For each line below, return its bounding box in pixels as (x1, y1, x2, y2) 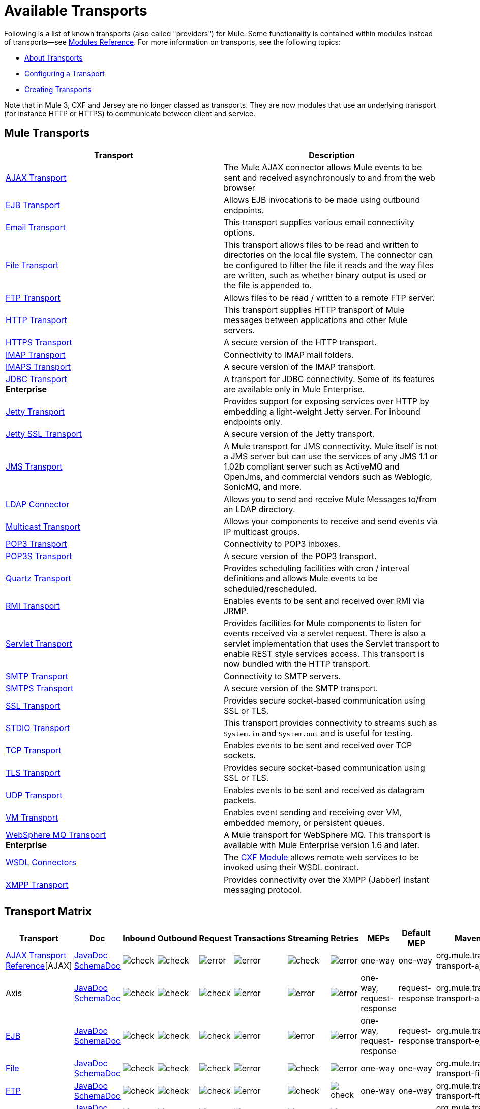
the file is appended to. (224, 280, 312, 290)
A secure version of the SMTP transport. (224, 683, 378, 693)
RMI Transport (6, 600, 60, 611)
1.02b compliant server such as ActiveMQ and (224, 461, 400, 472)
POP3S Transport (6, 550, 72, 561)
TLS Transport (6, 767, 61, 778)
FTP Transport (6, 292, 61, 303)
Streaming (287, 933, 329, 944)
